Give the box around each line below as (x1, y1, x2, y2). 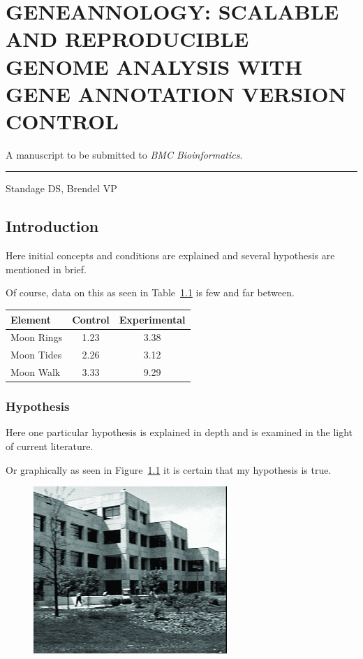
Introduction (6, 215, 99, 237)
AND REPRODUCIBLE (6, 24, 249, 53)
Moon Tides (10, 347, 62, 362)
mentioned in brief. (6, 261, 87, 276)
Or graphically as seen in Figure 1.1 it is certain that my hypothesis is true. (6, 462, 332, 477)
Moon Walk (10, 365, 61, 379)
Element (10, 312, 51, 326)
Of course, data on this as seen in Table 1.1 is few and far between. (6, 285, 295, 300)
